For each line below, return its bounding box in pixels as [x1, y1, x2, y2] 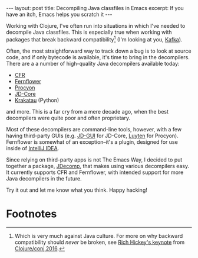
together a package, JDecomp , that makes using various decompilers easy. [6, 162, 190, 169]
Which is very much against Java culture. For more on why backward [14, 232, 183, 239]
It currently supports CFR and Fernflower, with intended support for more [6, 169, 184, 176]
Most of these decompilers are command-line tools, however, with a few [6, 125, 181, 133]
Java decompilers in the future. [6, 175, 82, 182]
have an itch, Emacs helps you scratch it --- [6, 11, 113, 18]
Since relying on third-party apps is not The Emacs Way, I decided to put [6, 156, 183, 163]
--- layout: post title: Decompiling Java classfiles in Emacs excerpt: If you [6, 5, 184, 11]
